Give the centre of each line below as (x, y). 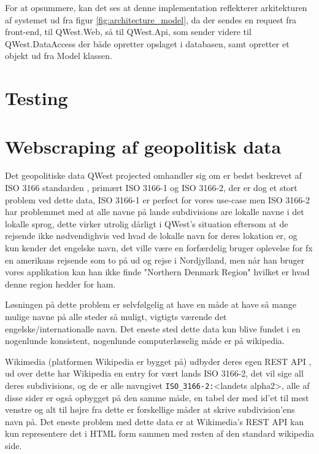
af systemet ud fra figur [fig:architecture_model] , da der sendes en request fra (151, 19)
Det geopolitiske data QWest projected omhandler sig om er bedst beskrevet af (153, 175)
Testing (37, 98)
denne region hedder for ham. (60, 284)
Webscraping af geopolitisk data (143, 146)
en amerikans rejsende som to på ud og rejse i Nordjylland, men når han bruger (155, 260)
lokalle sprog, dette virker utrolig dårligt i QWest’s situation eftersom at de (147, 223)
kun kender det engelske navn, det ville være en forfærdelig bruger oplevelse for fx (159, 248)
